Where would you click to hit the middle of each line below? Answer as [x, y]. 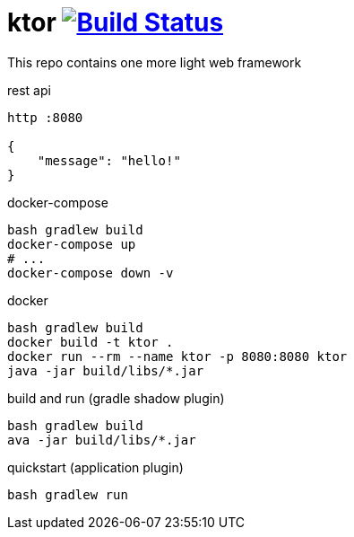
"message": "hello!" [109, 160]
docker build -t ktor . [91, 342]
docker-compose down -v [91, 273]
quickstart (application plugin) [95, 467]
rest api [29, 90]
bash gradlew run [68, 494]
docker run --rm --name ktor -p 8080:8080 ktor [177, 356]
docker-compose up [72, 244]
